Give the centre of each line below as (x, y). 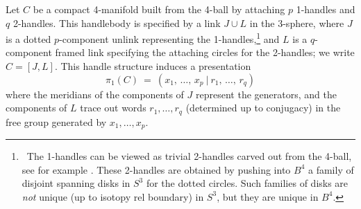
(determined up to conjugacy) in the (263, 108)
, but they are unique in (268, 196)
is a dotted (28, 38)
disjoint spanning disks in (76, 183)
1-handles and (326, 9)
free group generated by (56, 121)
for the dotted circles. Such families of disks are (247, 183)
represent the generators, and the (266, 94)
